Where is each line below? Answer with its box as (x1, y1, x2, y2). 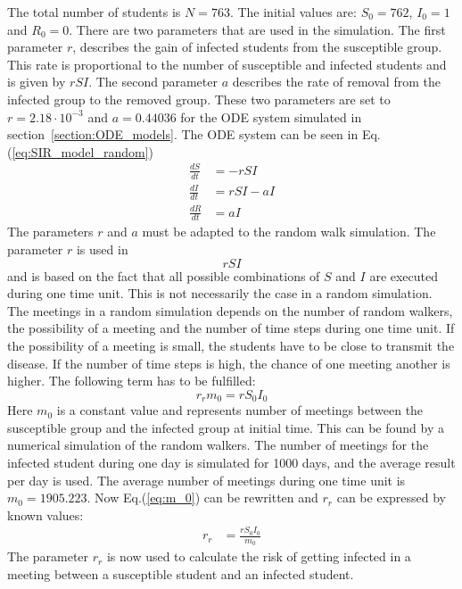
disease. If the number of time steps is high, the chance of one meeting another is (7, 353, 450, 372)
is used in (76, 240, 128, 259)
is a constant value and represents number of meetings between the (56, 401, 424, 419)
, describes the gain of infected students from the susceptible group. (72, 37, 442, 56)
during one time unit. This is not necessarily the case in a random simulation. (7, 284, 433, 303)
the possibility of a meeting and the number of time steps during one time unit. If (7, 319, 455, 337)
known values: (7, 505, 84, 524)
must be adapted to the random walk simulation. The (142, 222, 436, 241)
